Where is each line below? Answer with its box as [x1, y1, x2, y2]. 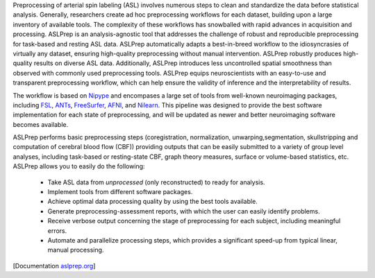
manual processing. [47, 246, 104, 254]
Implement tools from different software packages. [47, 188, 193, 196]
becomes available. [12, 120, 69, 128]
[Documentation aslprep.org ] [12, 261, 96, 270]
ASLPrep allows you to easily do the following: [12, 162, 145, 171]
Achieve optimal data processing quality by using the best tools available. [47, 198, 258, 206]
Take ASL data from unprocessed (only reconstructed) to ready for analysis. [47, 177, 265, 186]
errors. [47, 226, 67, 235]
